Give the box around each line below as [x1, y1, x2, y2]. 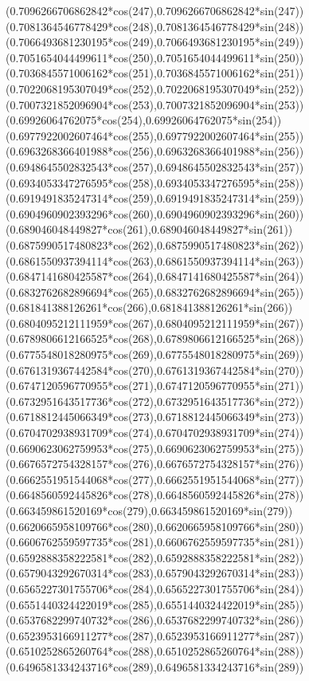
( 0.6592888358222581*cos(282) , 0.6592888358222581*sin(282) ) [6, 549, 304, 565]
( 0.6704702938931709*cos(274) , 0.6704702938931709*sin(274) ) [6, 424, 304, 441]
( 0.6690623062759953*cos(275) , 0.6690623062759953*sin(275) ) [6, 439, 304, 456]
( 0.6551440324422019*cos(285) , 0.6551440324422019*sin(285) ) [6, 596, 304, 612]
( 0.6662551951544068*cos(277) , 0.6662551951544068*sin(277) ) [6, 470, 304, 487]
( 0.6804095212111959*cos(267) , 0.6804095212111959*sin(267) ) [6, 314, 304, 331]
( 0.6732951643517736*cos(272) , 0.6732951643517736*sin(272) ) [6, 392, 304, 409]
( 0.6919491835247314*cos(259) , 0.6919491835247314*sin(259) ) [6, 190, 304, 207]
